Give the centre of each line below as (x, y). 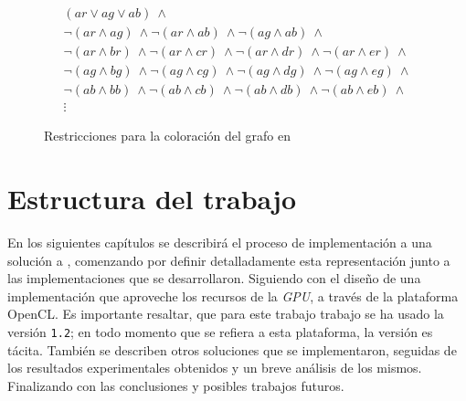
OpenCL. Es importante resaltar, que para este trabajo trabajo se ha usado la (226, 314)
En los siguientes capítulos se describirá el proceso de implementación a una (220, 242)
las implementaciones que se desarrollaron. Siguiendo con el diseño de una (214, 278)
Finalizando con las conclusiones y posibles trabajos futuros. (176, 385)
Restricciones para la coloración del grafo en (167, 136)
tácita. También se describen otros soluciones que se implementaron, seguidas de (232, 349)
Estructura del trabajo (152, 198)
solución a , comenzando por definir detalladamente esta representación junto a (229, 260)
